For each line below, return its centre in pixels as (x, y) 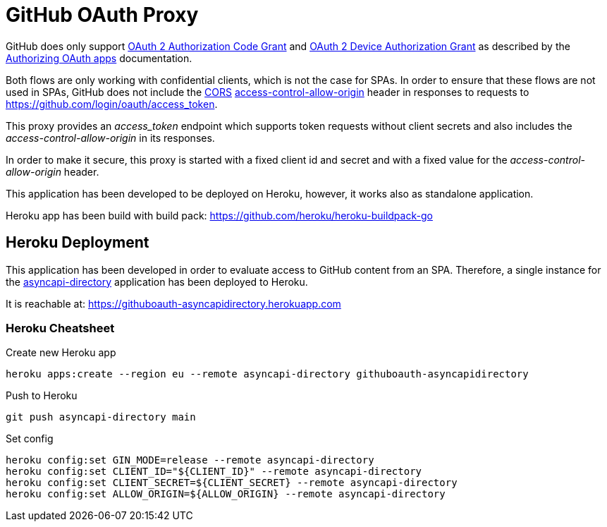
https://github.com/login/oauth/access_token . (112, 104)
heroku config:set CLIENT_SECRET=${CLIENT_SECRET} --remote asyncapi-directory (232, 483)
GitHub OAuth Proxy (102, 15)
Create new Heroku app (61, 353)
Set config (30, 439)
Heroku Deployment (78, 243)
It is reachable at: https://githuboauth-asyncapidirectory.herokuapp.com (173, 303)
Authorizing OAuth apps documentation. (99, 58)
